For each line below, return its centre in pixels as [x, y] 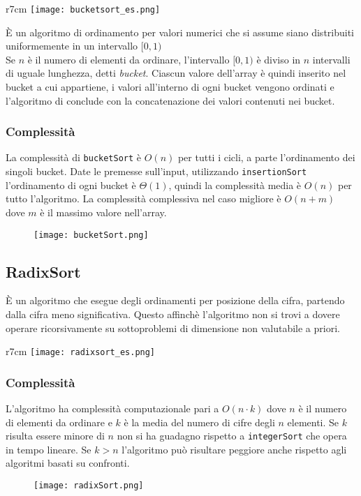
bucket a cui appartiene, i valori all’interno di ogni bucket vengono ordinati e [170, 87]
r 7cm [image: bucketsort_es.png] [83, 8]
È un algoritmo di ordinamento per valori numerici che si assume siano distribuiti [180, 32]
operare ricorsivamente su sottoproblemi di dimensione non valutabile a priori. [173, 328]
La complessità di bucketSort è [74, 157]
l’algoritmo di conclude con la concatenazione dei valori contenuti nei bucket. [170, 100]
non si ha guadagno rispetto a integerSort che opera [232, 436]
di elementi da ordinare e [59, 422]
